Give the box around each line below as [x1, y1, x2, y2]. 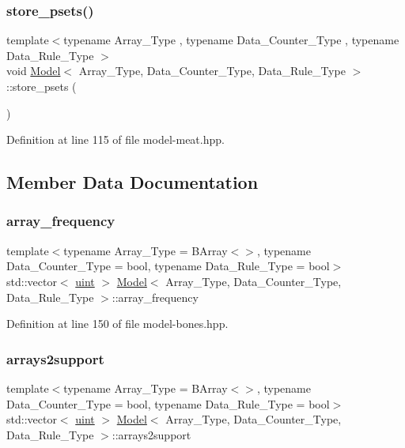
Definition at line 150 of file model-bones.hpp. [6, 315, 229, 332]
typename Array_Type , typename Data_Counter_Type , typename [63, 32, 399, 48]
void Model [6, 62, 61, 79]
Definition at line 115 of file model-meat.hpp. [6, 131, 225, 148]
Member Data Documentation [6, 170, 259, 194]
